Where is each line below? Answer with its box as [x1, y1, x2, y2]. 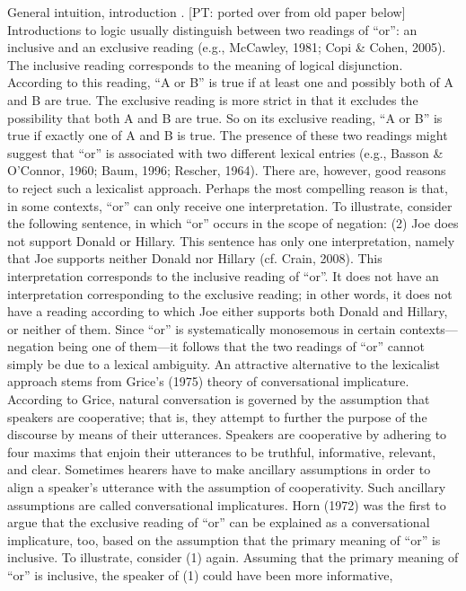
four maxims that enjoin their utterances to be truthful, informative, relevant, [7, 442, 436, 461]
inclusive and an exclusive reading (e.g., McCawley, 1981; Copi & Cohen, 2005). [7, 38, 446, 57]
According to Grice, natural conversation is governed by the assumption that [7, 390, 430, 409]
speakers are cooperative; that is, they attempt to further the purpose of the [7, 407, 427, 426]
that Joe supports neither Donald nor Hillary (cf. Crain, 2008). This [7, 249, 382, 268]
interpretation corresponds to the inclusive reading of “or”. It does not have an [7, 266, 439, 285]
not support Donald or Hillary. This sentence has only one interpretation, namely [7, 231, 455, 250]
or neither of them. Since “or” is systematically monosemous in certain [7, 319, 396, 338]
